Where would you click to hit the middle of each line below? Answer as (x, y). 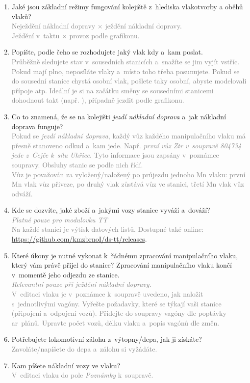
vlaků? (21, 16)
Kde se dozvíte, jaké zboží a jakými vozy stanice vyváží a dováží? (111, 210)
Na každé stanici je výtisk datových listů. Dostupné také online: (108, 229)
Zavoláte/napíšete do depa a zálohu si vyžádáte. (84, 349)
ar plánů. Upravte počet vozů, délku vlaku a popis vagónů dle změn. (115, 322)
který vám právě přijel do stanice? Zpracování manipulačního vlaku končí (122, 265)
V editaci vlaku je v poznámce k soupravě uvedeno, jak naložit (107, 294)
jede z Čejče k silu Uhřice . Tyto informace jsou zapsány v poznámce (115, 155)
